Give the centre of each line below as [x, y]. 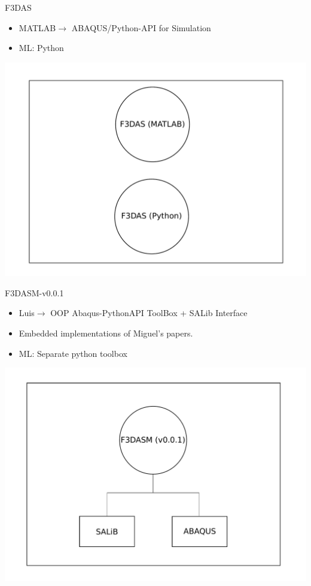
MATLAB [37, 27]
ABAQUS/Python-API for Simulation [141, 27]
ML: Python [41, 48]
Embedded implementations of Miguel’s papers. [106, 333]
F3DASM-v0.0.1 [34, 292]
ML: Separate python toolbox [73, 353]
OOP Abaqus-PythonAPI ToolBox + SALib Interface [149, 313]
